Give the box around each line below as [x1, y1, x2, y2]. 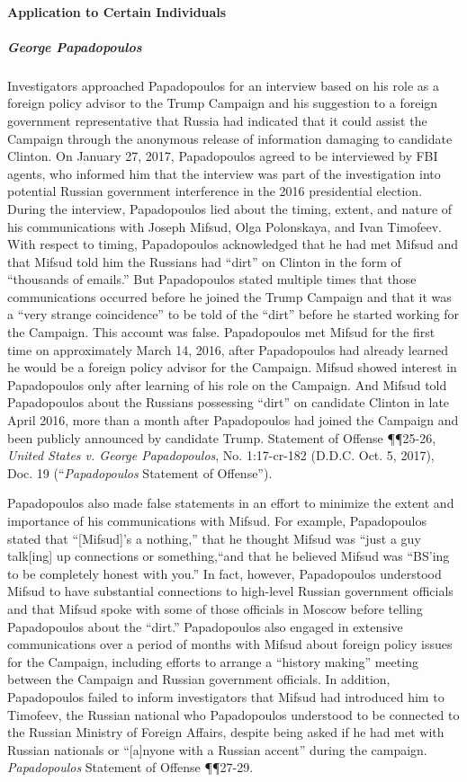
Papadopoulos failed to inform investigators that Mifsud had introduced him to [7, 687, 445, 706]
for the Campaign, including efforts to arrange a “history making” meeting [7, 652, 418, 671]
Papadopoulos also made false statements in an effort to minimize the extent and [7, 493, 454, 512]
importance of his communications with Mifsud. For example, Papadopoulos [7, 511, 427, 529]
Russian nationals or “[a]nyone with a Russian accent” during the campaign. [7, 740, 427, 759]
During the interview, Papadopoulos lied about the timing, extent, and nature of [7, 199, 453, 218]
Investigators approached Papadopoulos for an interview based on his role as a [7, 76, 439, 94]
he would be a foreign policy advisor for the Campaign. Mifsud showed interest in [7, 358, 457, 377]
